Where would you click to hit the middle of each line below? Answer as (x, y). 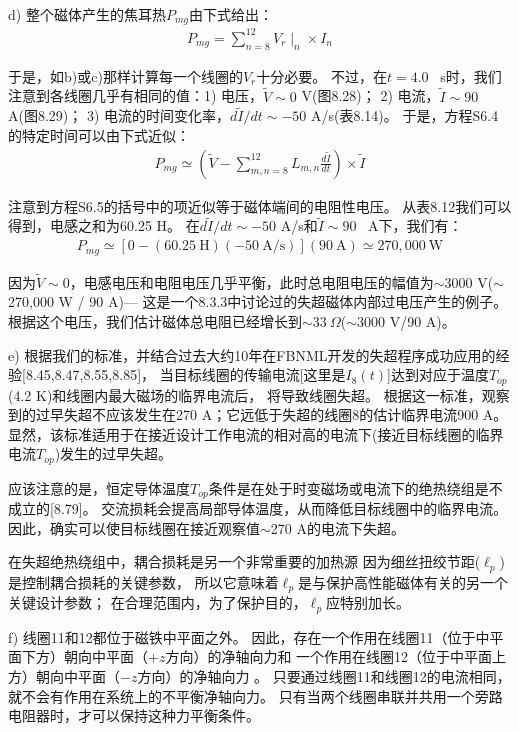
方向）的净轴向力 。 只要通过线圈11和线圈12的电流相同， (324, 675)
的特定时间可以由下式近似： (99, 135)
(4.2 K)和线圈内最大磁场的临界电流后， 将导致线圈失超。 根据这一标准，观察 (259, 394)
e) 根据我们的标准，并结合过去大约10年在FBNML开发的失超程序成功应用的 (252, 354)
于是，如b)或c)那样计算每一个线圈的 (125, 75)
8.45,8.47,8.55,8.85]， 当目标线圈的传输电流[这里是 (185, 374)
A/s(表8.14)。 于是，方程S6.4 (405, 115)
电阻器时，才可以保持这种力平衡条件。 (134, 715)
